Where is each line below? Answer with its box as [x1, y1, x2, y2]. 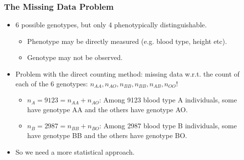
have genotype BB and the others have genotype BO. [27, 130, 187, 140]
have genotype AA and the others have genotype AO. [27, 104, 188, 114]
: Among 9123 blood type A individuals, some [99, 95, 237, 105]
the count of [203, 69, 240, 79]
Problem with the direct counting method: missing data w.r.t [15, 69, 199, 79]
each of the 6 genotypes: [15, 78, 88, 88]
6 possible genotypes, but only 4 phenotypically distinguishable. [15, 20, 207, 30]
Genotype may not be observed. [27, 52, 123, 62]
